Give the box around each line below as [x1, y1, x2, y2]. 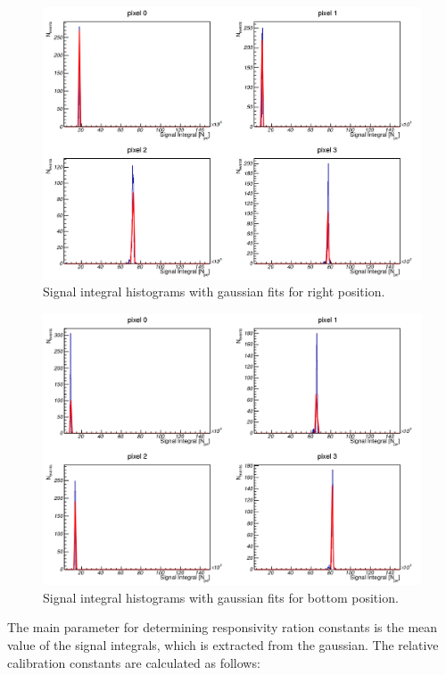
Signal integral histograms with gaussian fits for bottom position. [43, 587, 399, 606]
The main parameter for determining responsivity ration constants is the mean [7, 618, 438, 637]
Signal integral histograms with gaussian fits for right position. [43, 282, 385, 301]
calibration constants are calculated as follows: [7, 653, 260, 671]
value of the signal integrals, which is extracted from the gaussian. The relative [7, 635, 439, 654]
